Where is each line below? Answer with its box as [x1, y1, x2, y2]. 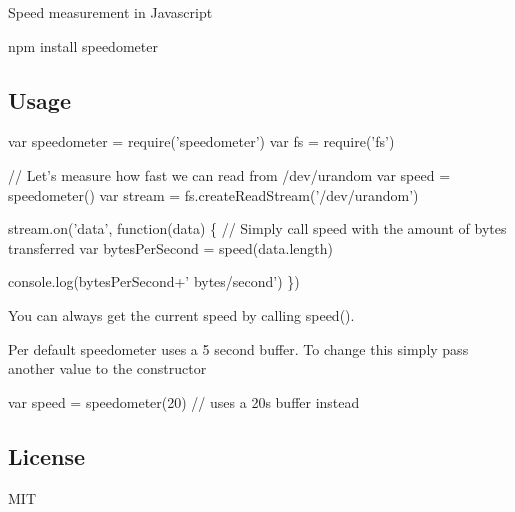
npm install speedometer [8, 35, 158, 56]
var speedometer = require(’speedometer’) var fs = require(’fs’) [8, 131, 395, 152]
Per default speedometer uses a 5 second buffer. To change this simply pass [8, 338, 469, 359]
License [8, 440, 86, 471]
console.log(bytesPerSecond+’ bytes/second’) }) [8, 271, 300, 292]
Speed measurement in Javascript [8, 2, 213, 22]
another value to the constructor [8, 358, 207, 379]
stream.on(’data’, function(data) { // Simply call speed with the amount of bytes [8, 218, 507, 239]
